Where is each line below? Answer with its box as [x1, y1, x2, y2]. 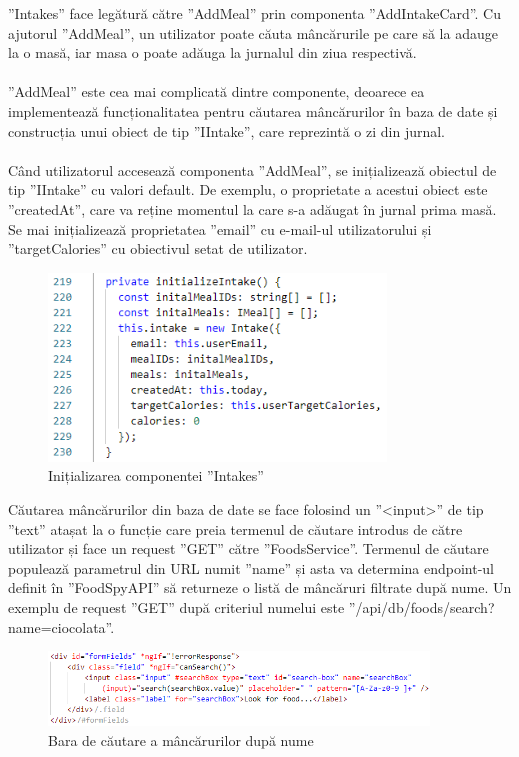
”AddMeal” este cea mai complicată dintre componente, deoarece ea [8, 81, 425, 102]
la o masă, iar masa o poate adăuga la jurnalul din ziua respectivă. [8, 42, 417, 63]
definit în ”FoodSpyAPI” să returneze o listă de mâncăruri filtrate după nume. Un [8, 577, 512, 598]
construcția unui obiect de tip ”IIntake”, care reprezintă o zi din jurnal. [8, 120, 446, 141]
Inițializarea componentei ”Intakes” [48, 465, 264, 486]
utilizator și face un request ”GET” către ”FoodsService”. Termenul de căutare [8, 538, 489, 559]
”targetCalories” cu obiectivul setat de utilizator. [8, 238, 308, 259]
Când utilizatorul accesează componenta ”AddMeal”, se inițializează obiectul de [8, 159, 497, 180]
